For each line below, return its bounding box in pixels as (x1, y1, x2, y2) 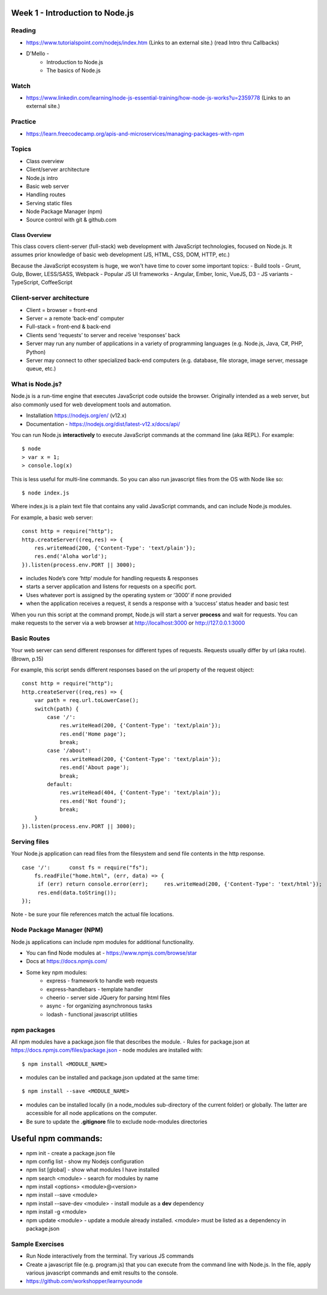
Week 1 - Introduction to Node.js (11, 8, 134, 18)
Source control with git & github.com (26, 216, 117, 223)
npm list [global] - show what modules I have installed (26, 1166, 160, 1173)
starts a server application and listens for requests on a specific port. (26, 583, 197, 590)
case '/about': (47, 747, 92, 754)
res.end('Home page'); (59, 730, 127, 738)
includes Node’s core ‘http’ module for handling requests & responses (26, 575, 199, 582)
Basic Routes (11, 634, 50, 642)
